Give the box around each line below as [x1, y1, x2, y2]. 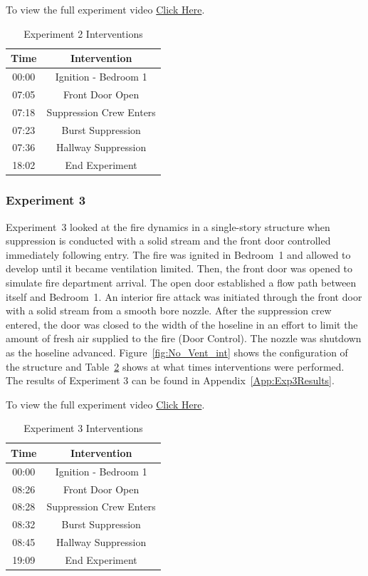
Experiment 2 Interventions [23, 26, 143, 41]
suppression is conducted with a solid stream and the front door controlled [6, 233, 331, 248]
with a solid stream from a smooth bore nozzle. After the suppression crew [6, 303, 332, 318]
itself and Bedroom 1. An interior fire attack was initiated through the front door [6, 289, 362, 304]
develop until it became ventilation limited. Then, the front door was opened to [6, 261, 353, 276]
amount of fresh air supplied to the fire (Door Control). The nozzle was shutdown [6, 331, 362, 346]
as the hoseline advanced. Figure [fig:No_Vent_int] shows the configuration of [6, 344, 348, 359]
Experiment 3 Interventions [23, 421, 143, 436]
